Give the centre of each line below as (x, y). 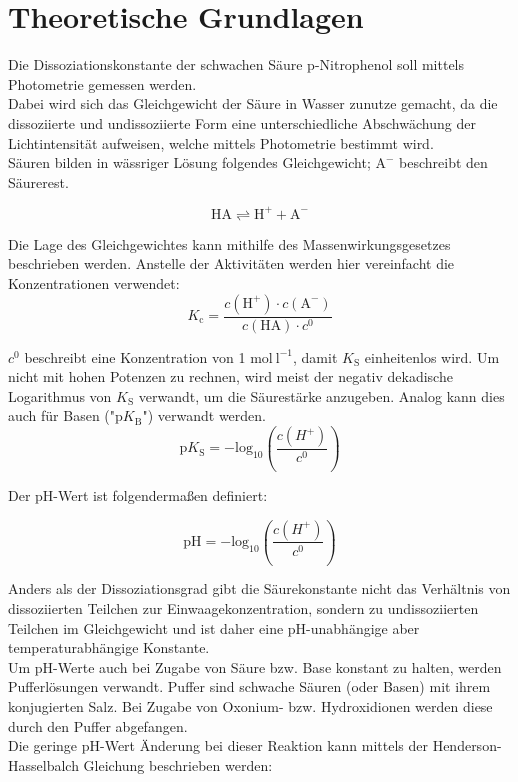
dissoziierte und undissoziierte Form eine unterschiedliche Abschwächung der (242, 122)
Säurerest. (38, 181)
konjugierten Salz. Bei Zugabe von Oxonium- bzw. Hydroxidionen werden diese (250, 706)
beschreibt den (443, 162)
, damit (315, 356)
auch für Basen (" (62, 415)
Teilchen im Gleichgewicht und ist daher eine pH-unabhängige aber (214, 627)
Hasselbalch (43, 764)
